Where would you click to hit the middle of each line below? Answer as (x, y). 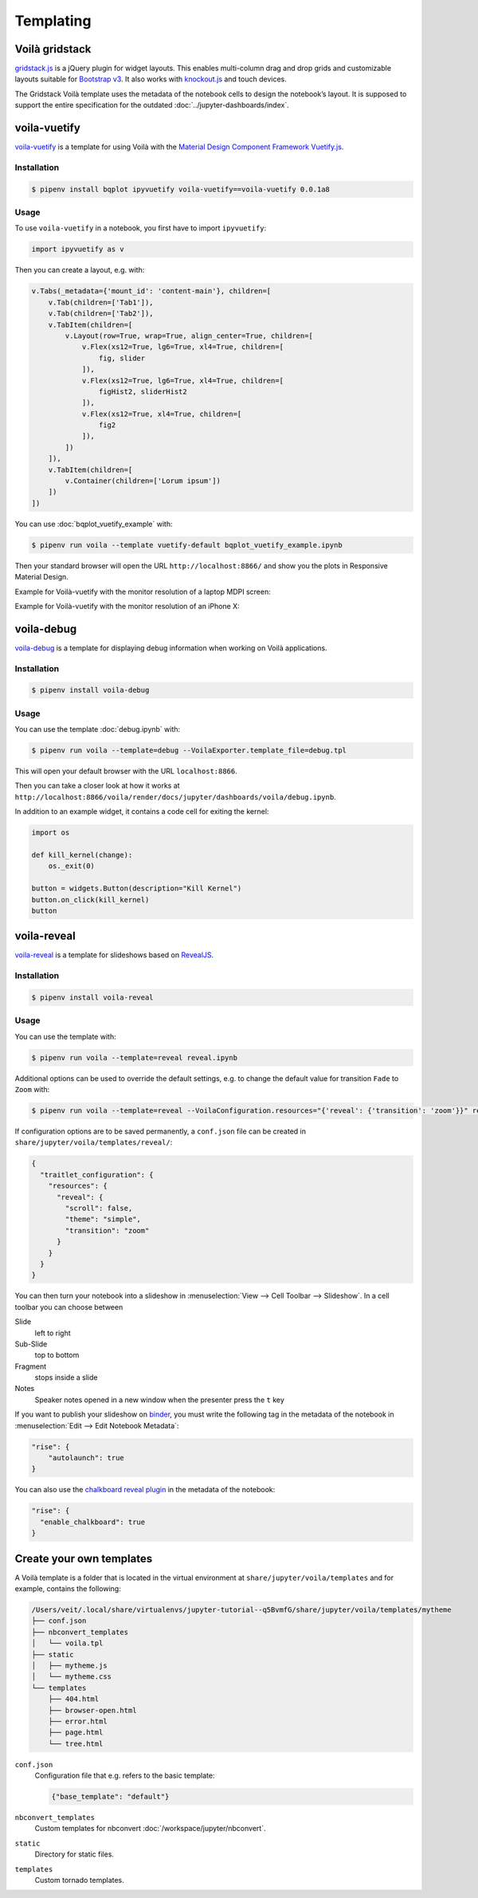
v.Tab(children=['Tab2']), (101, 314)
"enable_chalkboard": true (93, 1522)
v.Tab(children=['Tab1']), (101, 302)
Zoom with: (32, 1090)
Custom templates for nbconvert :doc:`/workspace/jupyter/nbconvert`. (150, 1829)
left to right (53, 1333)
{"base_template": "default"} (110, 1797)
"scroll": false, (99, 1208)
